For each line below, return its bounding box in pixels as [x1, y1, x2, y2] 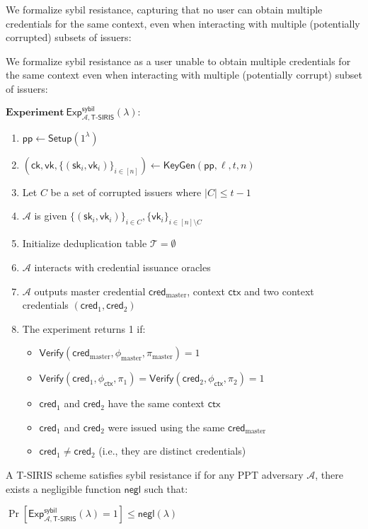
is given [34, 208, 67, 223]
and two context [244, 283, 314, 298]
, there [315, 467, 343, 482]
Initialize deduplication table [22, 236, 147, 251]
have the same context [108, 396, 205, 411]
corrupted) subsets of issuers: [6, 30, 132, 45]
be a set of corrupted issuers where [50, 184, 202, 199]
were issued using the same [108, 419, 225, 434]
